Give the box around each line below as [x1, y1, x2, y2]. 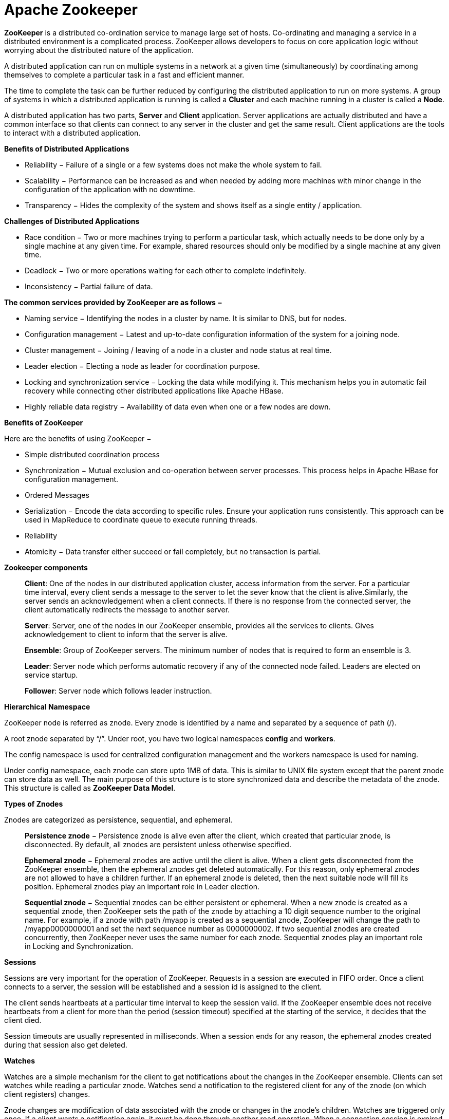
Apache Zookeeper [4, 1, 138, 18]
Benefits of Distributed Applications [4, 144, 129, 153]
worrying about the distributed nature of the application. [4, 45, 194, 54]
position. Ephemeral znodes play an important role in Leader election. [25, 882, 259, 891]
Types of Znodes [4, 799, 63, 808]
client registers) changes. [4, 1089, 90, 1098]
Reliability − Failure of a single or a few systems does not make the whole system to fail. [25, 160, 322, 169]
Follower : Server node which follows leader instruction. [25, 686, 212, 695]
